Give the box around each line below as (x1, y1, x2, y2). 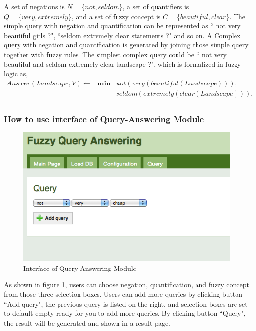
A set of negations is (4, 1, 65, 11)
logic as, (4, 68, 28, 79)
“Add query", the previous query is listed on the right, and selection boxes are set (4, 298, 248, 309)
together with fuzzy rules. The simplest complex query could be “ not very (4, 49, 227, 59)
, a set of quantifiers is (122, 1, 189, 11)
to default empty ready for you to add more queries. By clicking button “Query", (4, 308, 246, 318)
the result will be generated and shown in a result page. (4, 317, 171, 328)
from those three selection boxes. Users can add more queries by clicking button (4, 289, 243, 299)
